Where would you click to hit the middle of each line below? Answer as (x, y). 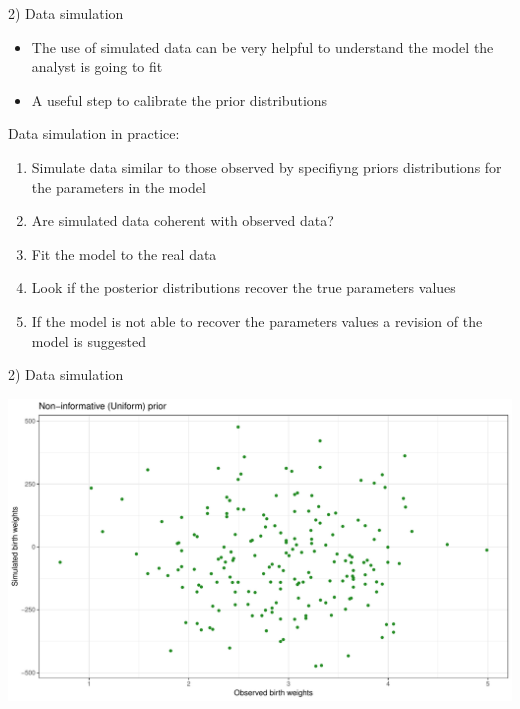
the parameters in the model (118, 186)
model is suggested (88, 340)
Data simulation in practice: (94, 133)
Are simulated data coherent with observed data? (182, 220)
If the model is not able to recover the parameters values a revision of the (257, 320)
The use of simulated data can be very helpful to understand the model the (262, 46)
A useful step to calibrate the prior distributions (179, 99)
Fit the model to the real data (124, 253)
